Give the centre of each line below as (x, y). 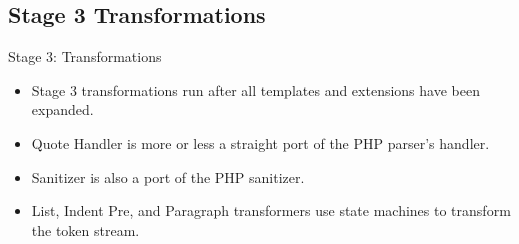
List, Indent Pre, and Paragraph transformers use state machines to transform (271, 210)
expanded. (62, 109)
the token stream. (85, 229)
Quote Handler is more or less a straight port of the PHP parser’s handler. (260, 142)
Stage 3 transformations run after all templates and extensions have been (255, 89)
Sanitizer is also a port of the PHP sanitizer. (168, 176)
